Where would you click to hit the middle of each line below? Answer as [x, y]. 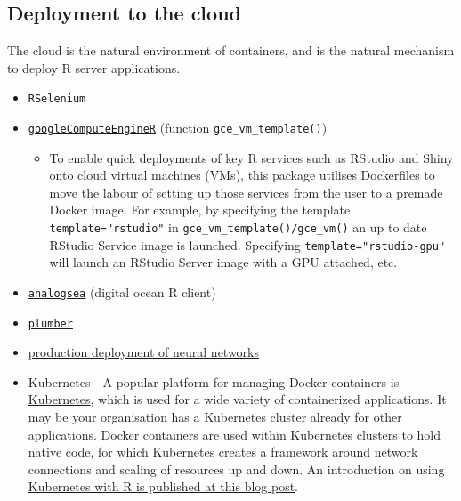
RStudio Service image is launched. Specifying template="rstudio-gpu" [247, 244]
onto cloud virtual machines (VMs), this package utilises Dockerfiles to [242, 175]
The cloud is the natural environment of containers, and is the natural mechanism [231, 50]
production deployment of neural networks [144, 352]
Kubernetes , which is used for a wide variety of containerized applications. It [237, 399]
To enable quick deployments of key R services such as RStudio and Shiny [251, 157]
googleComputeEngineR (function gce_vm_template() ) [178, 128]
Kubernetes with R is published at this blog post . [163, 486]
